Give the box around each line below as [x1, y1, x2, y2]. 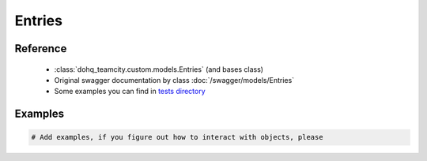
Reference [14, 42, 67, 55]
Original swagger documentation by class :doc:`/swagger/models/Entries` [54, 75, 295, 84]
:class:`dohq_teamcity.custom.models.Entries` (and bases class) [54, 64, 264, 74]
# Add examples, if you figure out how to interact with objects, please [31, 133, 323, 142]
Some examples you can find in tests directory [54, 87, 206, 96]
